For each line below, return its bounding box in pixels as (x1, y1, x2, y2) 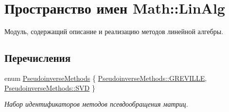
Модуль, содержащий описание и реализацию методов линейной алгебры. (4, 26, 224, 37)
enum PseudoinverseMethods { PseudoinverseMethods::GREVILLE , (4, 73, 207, 83)
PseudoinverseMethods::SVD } (4, 82, 95, 93)
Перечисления (4, 50, 71, 65)
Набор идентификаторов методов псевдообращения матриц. (4, 99, 188, 109)
